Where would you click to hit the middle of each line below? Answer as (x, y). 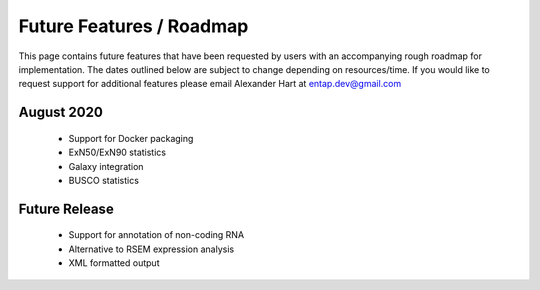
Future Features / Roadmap (133, 26)
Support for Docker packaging (131, 138)
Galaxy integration (106, 166)
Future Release (66, 208)
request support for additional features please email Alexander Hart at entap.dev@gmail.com (210, 84)
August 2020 (61, 112)
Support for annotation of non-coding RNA (156, 235)
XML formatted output (114, 263)
